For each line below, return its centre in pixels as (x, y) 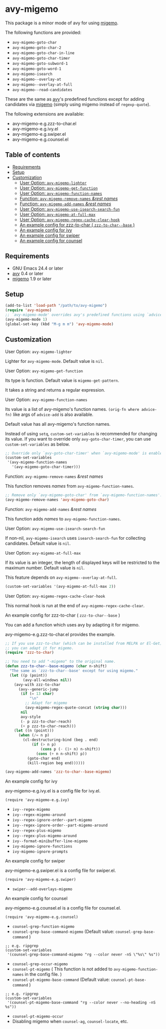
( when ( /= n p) (34, 735)
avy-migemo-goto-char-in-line (43, 53)
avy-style (31, 717)
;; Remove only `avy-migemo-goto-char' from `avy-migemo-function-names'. (84, 495)
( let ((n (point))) (34, 731)
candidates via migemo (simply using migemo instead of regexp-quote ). (78, 104)
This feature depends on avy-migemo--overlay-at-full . (61, 577)
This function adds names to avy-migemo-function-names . (63, 518)
